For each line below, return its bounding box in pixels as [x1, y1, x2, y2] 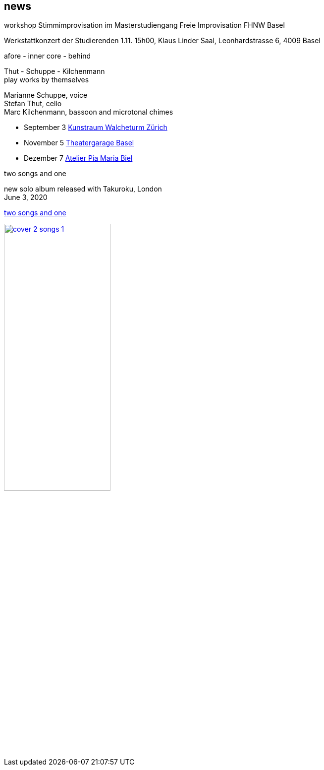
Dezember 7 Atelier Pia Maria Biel [24, 154, 133, 163]
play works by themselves [4, 75, 89, 84]
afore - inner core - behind [4, 52, 91, 61]
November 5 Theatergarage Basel [24, 138, 134, 147]
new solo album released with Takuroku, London [4, 185, 162, 193]
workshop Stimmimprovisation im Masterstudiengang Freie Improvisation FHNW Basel [4, 21, 285, 30]
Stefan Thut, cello [4, 99, 62, 108]
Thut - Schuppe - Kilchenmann [4, 67, 105, 76]
